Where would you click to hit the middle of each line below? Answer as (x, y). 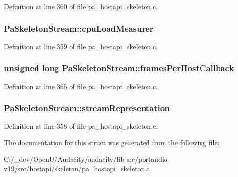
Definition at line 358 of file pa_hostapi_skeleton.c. (81, 126)
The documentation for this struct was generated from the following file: (112, 143)
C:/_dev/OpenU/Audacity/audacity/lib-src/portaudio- (87, 159)
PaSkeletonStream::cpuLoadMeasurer (79, 28)
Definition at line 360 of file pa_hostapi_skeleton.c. (81, 6)
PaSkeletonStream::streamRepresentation (87, 108)
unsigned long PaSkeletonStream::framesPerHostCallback (119, 68)
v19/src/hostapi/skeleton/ (43, 168)
